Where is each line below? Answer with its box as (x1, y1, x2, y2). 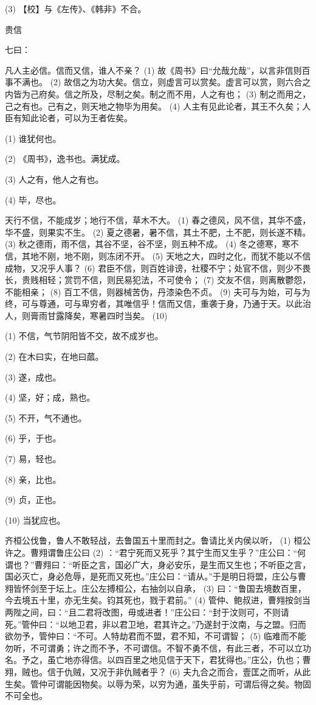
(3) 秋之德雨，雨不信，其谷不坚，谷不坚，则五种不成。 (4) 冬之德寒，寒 (5, 237, 290, 250)
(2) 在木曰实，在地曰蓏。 (5, 350, 104, 363)
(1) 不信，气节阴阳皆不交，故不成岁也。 (5, 329, 163, 342)
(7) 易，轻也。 (5, 452, 61, 465)
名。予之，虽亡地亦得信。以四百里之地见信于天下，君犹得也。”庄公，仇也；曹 (5, 653, 311, 666)
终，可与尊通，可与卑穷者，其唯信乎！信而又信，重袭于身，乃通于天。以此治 (5, 297, 311, 310)
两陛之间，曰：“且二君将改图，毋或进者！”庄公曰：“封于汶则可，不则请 (5, 605, 289, 618)
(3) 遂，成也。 (5, 370, 61, 383)
